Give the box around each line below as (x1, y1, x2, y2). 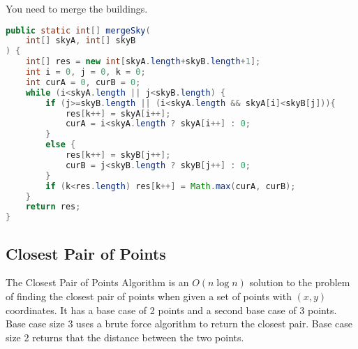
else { (45, 140, 76, 150)
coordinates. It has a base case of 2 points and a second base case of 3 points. (6, 302, 337, 317)
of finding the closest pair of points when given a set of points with (6, 289, 292, 304)
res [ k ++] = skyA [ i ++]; (65, 108, 171, 119)
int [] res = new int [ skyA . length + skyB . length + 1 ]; (25, 57, 261, 67)
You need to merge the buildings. (6, 1, 148, 15)
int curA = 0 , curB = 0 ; (25, 77, 141, 87)
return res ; (25, 202, 81, 212)
